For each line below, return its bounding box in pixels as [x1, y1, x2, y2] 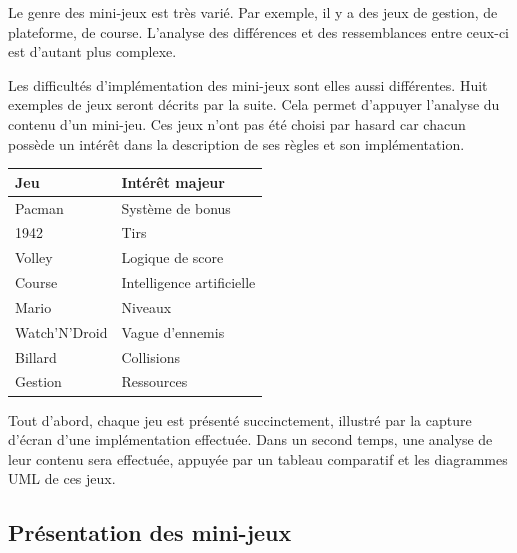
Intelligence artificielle [121, 272, 256, 293]
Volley [15, 247, 53, 268]
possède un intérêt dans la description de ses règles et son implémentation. [8, 133, 465, 154]
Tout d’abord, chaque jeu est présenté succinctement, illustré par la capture [8, 409, 472, 430]
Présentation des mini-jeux [8, 517, 292, 548]
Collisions [121, 346, 180, 367]
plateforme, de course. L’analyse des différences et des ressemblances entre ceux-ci [8, 21, 510, 42]
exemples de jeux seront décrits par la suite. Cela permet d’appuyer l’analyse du [8, 94, 500, 115]
